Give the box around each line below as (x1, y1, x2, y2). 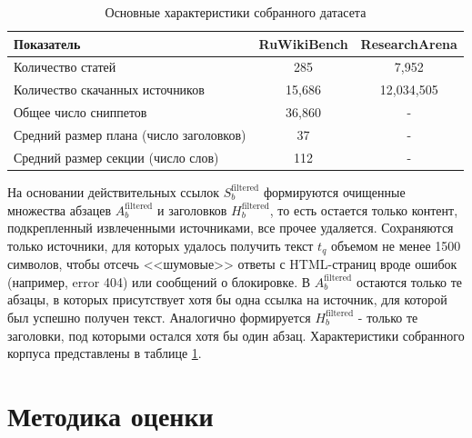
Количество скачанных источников (14, 80, 205, 99)
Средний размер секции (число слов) (14, 147, 219, 166)
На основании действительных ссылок (7, 182, 219, 201)
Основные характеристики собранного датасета (105, 3, 367, 21)
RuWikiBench (258, 34, 348, 53)
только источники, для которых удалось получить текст (7, 235, 314, 254)
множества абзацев (7, 200, 112, 219)
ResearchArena (360, 34, 457, 53)
